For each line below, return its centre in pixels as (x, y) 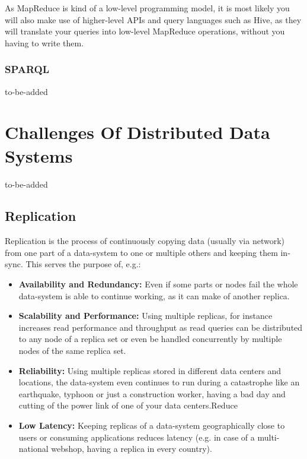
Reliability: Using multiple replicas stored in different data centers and (150, 370)
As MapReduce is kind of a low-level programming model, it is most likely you (147, 8)
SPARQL (27, 69)
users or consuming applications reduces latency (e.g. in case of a (137, 437)
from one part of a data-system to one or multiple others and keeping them (141, 252)
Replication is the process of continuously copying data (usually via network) (145, 241)
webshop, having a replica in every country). (132, 449)
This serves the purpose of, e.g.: (83, 264)
